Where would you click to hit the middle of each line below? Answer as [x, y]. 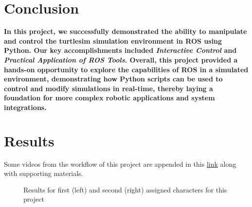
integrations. [25, 107]
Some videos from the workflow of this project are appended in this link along [120, 164]
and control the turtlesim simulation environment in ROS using [113, 40]
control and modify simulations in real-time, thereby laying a [108, 88]
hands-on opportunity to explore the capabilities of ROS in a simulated [126, 69]
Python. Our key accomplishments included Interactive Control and [120, 50]
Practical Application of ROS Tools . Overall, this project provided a [121, 59]
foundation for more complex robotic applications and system [109, 98]
